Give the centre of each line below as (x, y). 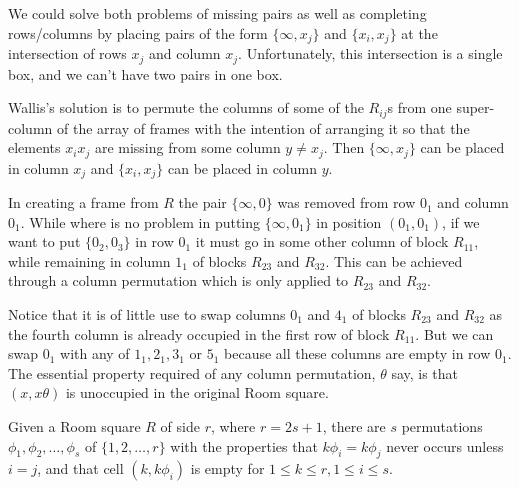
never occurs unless (445, 445)
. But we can (454, 333)
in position (349, 221)
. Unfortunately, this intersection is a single (370, 53)
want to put (44, 241)
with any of (95, 353)
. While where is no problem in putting (140, 221)
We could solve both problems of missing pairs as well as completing (217, 13)
